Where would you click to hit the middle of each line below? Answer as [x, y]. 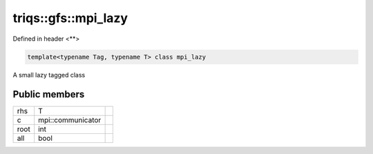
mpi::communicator [70, 120]
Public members [49, 94]
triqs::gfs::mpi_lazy [70, 18]
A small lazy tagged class [49, 75]
